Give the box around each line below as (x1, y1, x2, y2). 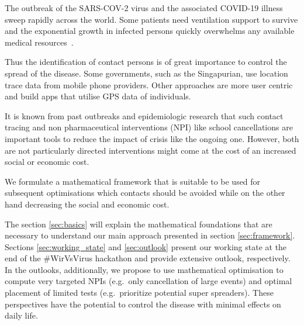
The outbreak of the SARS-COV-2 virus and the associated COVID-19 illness (5, 2, 283, 13)
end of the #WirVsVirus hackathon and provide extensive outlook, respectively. (5, 252, 291, 264)
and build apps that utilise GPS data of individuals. (5, 90, 191, 102)
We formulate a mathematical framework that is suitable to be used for (5, 175, 261, 187)
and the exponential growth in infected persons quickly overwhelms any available (5, 25, 295, 37)
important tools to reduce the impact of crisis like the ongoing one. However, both (5, 132, 299, 144)
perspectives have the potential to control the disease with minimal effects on (5, 298, 281, 310)
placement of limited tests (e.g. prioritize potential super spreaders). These (5, 286, 274, 299)
